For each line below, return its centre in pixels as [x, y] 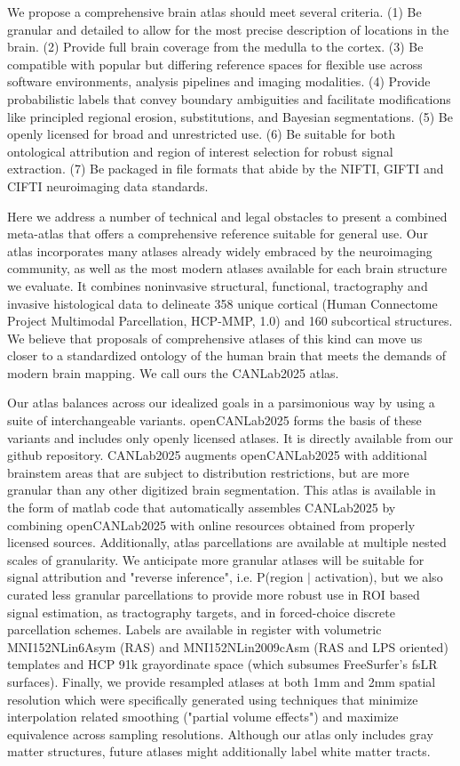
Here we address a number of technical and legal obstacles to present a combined [227, 216]
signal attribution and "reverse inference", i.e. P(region [155, 577]
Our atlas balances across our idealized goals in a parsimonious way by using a [221, 403]
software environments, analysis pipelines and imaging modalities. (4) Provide [219, 81]
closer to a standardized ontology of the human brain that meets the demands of [226, 355]
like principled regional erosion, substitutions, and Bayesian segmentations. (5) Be [230, 116]
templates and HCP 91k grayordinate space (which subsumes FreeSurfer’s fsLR [222, 664]
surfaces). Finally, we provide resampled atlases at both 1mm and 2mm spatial [222, 681]
